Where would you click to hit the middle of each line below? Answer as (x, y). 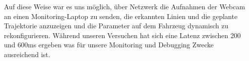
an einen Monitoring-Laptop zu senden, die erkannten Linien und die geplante (121, 16)
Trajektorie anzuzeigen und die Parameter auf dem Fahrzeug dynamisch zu (116, 26)
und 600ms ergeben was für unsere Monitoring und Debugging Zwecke (109, 45)
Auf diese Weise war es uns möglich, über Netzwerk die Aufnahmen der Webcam (124, 6)
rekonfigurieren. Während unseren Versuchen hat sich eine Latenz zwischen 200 (122, 35)
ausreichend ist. (27, 54)
